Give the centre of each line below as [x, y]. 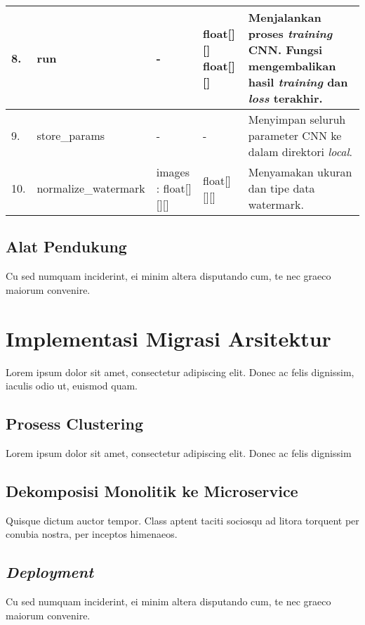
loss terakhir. [285, 98]
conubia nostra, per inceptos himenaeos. [92, 534]
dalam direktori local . [300, 152]
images [173, 172]
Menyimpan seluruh [297, 119]
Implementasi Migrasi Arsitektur [168, 338]
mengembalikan [292, 66]
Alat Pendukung [66, 246]
